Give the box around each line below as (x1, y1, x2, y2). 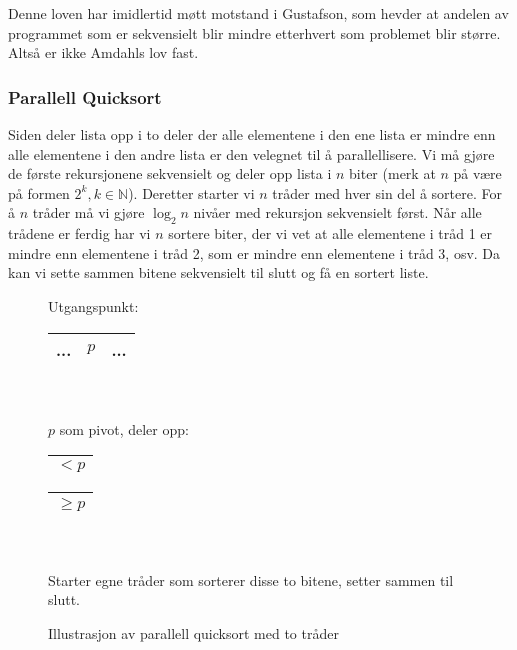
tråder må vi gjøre (32, 202, 145, 223)
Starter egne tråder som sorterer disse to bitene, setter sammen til (48, 569, 454, 590)
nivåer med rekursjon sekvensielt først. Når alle (193, 202, 482, 223)
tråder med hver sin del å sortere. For (272, 182, 502, 203)
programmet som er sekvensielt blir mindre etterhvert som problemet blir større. (8, 22, 501, 43)
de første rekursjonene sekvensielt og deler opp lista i (8, 163, 332, 184)
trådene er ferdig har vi (8, 223, 151, 244)
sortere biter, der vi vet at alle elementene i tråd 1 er (168, 223, 493, 244)
